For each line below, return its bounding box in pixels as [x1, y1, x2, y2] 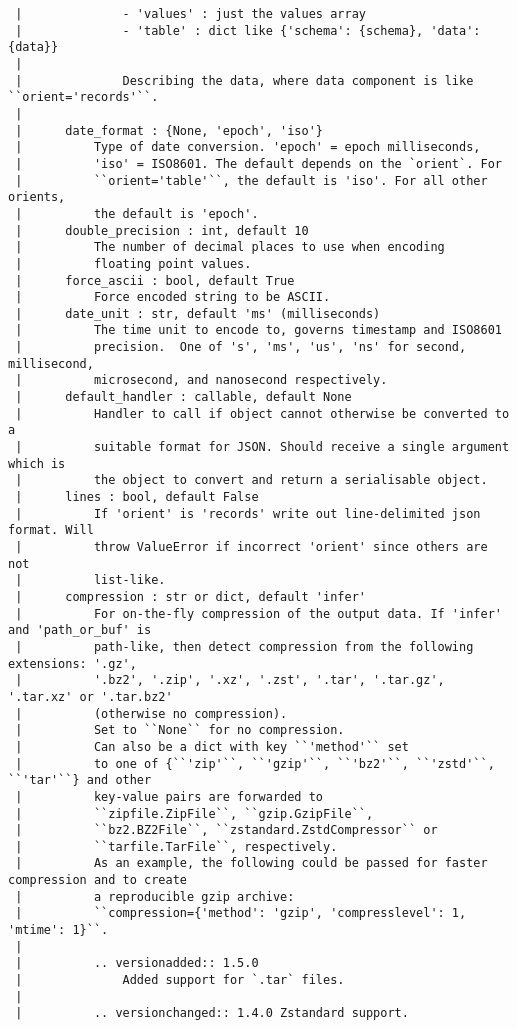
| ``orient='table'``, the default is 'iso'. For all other [15, 173, 488, 188]
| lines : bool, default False [15, 490, 259, 505]
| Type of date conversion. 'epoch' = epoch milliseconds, [15, 140, 481, 155]
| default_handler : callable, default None [15, 390, 352, 405]
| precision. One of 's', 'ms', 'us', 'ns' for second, [15, 340, 467, 355]
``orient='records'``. [8, 90, 159, 105]
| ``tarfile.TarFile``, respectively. [15, 839, 338, 854]
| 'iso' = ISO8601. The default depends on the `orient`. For [15, 156, 502, 171]
